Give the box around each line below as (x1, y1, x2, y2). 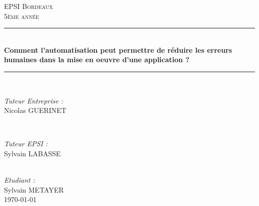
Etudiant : (4, 175, 35, 185)
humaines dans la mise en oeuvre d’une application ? (4, 54, 189, 65)
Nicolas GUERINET (4, 105, 67, 115)
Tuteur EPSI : (4, 138, 48, 149)
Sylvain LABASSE (4, 148, 61, 158)
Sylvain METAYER (4, 184, 64, 195)
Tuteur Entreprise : (4, 95, 63, 105)
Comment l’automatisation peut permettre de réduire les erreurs (4, 44, 232, 55)
